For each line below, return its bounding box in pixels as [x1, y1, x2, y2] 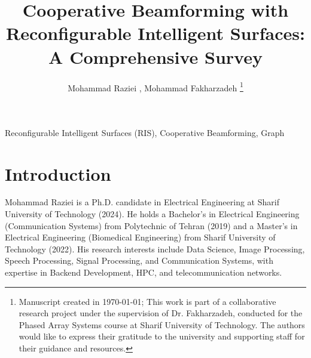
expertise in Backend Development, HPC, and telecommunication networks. [5, 266, 282, 279]
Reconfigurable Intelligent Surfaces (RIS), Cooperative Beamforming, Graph [5, 126, 285, 138]
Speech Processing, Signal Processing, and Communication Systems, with [5, 254, 273, 267]
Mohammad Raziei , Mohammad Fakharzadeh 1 [68, 79, 243, 94]
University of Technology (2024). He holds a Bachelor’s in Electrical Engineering [5, 208, 300, 220]
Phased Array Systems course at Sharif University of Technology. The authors [19, 318, 305, 331]
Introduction [5, 161, 111, 186]
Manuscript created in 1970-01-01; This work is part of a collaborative [19, 295, 276, 307]
